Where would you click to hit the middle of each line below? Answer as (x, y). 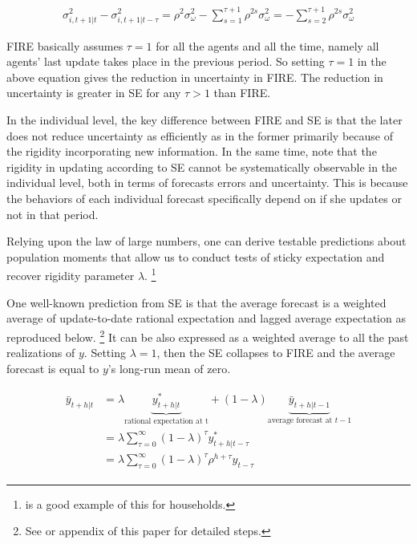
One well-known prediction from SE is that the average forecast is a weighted (196, 302)
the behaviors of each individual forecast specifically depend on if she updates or (204, 199)
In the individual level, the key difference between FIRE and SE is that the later (204, 120)
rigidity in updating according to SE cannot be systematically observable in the (202, 166)
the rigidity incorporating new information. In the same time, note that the (192, 151)
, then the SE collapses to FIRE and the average (276, 353)
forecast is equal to (53, 368)
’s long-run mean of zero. (169, 368)
